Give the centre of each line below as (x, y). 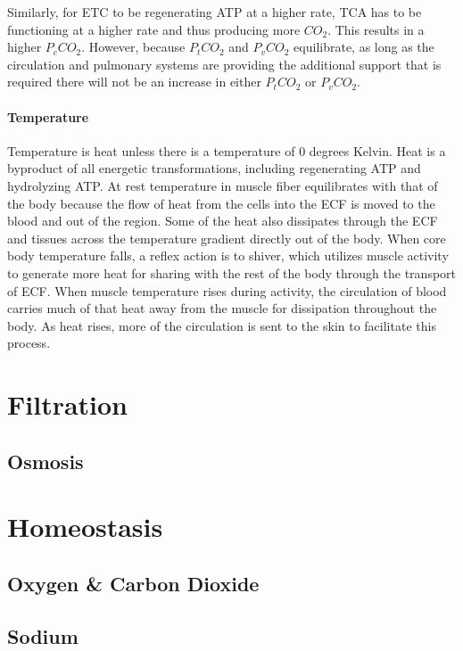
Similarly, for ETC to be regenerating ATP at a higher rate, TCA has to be (215, 12)
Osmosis (45, 461)
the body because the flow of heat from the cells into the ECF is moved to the (221, 203)
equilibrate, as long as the (364, 47)
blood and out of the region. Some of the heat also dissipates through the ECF (223, 221)
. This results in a (376, 29)
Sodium (43, 635)
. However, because (133, 47)
